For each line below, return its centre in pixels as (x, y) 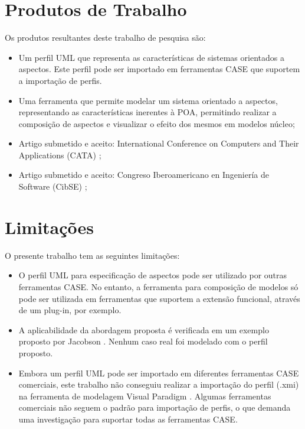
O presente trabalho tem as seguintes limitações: (92, 255)
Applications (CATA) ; (60, 155)
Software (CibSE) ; (53, 186)
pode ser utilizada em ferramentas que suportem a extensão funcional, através (159, 298)
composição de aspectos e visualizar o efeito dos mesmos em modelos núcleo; (157, 123)
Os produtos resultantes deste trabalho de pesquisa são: (105, 38)
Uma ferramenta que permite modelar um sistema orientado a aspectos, (148, 100)
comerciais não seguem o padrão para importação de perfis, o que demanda (155, 407)
